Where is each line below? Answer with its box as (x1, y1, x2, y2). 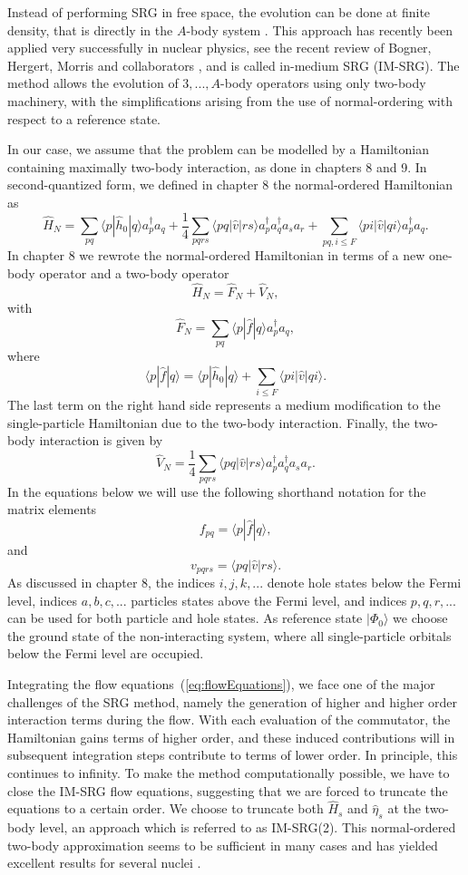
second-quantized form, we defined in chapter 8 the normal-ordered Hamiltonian (7, 175, 453, 194)
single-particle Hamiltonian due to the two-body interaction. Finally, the (7, 413, 410, 432)
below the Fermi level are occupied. (7, 644, 204, 663)
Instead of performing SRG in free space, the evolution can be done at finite (7, 3, 431, 21)
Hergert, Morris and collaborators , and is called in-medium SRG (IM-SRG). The (7, 55, 460, 74)
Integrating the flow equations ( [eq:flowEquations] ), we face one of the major (7, 674, 435, 693)
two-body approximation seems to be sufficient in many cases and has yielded (7, 835, 438, 854)
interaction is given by (39, 431, 163, 450)
